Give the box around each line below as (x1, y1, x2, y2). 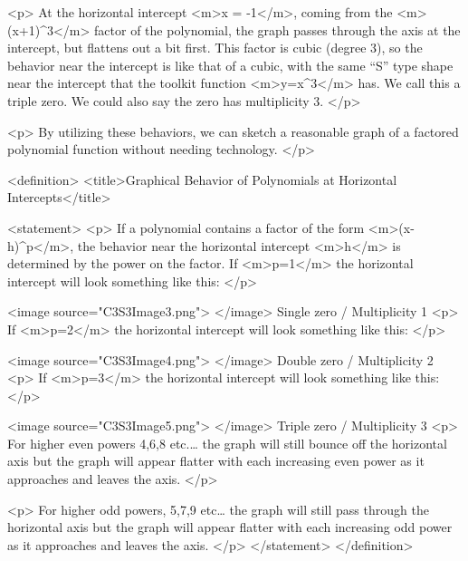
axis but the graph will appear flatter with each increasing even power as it (7, 451, 425, 470)
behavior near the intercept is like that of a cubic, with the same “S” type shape (7, 55, 454, 74)
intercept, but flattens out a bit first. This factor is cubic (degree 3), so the (7, 38, 423, 57)
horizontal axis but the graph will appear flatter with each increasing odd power (7, 517, 453, 537)
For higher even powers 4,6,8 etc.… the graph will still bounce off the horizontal (7, 433, 447, 452)
